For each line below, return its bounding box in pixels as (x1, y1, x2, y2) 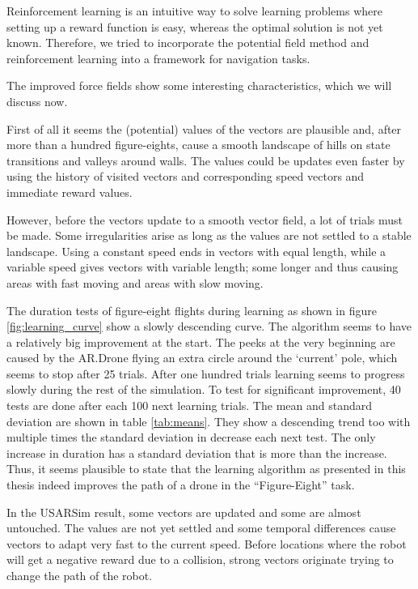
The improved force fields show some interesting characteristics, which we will (6, 77, 392, 94)
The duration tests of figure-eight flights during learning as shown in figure (6, 301, 377, 318)
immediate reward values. (6, 183, 133, 200)
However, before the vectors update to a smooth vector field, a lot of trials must (6, 211, 403, 228)
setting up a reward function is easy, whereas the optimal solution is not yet (6, 18, 383, 35)
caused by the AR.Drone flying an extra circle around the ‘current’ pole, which (6, 349, 398, 366)
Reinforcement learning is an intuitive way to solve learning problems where (6, 2, 382, 19)
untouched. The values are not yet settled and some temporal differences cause (6, 519, 396, 536)
